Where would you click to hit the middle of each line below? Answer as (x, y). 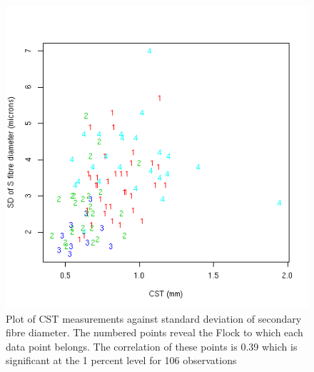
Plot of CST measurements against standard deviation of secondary (154, 318)
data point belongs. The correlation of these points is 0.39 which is (152, 346)
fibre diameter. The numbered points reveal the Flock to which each (155, 332)
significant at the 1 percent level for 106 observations (121, 360)
